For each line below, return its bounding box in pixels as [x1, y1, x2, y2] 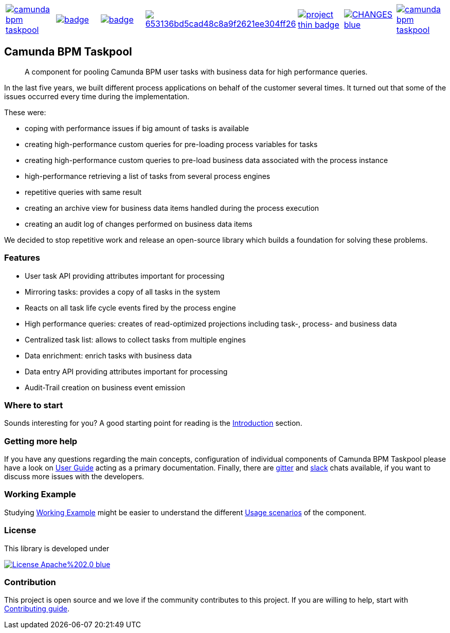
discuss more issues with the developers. [4, 472, 145, 481]
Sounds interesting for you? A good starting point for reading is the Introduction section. [4, 419, 302, 428]
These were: [4, 107, 46, 117]
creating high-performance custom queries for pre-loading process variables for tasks [25, 139, 318, 149]
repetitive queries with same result [25, 187, 142, 196]
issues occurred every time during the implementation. [4, 92, 190, 101]
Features [4, 252, 40, 263]
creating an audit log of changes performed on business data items [25, 219, 253, 228]
